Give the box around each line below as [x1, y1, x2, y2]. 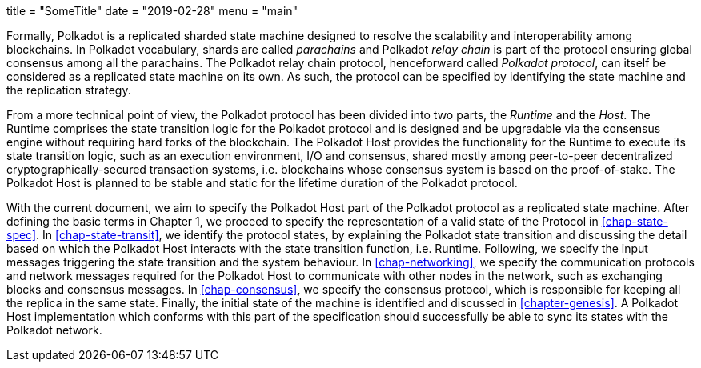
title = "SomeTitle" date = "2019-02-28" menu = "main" [6, 4, 298, 18]
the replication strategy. [6, 83, 131, 97]
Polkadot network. [6, 323, 102, 337]
